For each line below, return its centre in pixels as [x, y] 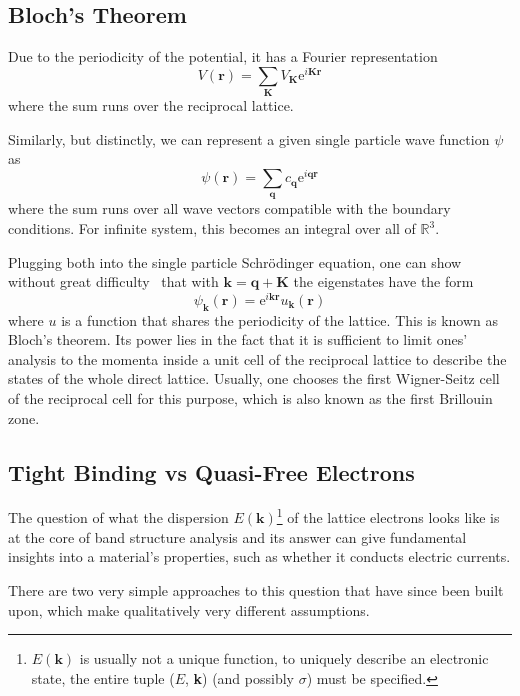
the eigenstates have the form [383, 281]
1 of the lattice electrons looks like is [388, 516]
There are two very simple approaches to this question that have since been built [256, 589]
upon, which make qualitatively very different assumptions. [189, 609]
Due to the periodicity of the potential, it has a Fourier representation [223, 56]
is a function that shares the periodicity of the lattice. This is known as [280, 319]
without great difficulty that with [113, 281]
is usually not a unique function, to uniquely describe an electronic [284, 658]
